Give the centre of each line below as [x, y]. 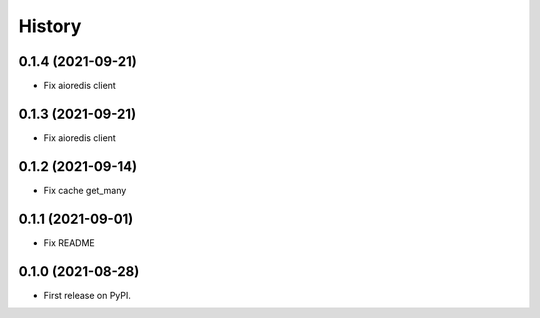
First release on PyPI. [87, 295]
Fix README [69, 242]
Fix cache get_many [85, 190]
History [50, 26]
